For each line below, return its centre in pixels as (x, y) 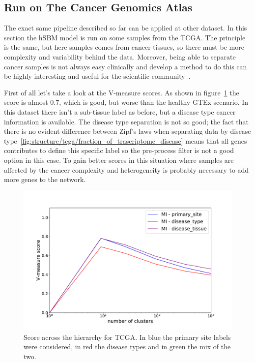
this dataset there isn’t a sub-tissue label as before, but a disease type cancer (120, 111)
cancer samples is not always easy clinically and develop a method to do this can (126, 66)
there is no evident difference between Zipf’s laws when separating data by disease (127, 131)
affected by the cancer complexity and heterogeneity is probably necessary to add (127, 169)
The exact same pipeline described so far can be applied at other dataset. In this (126, 28)
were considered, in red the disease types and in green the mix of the (127, 347)
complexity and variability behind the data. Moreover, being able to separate (120, 56)
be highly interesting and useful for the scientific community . (97, 76)
